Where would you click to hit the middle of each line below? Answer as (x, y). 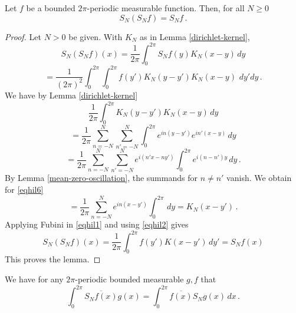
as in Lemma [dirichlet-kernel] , (195, 36)
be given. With (96, 36)
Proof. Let (23, 36)
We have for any (34, 279)
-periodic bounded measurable (129, 279)
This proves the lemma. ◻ (53, 259)
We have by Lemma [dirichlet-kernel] (71, 95)
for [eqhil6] (24, 190)
